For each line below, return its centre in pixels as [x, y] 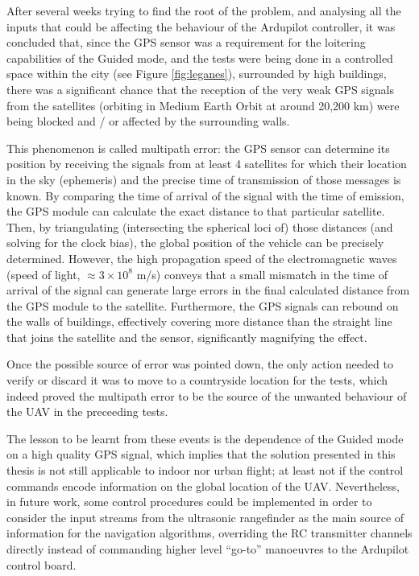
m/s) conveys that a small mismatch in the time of [262, 274]
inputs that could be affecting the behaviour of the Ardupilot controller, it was [201, 26]
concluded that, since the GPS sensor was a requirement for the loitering [186, 42]
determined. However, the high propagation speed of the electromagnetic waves [202, 258]
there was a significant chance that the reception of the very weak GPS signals [200, 89]
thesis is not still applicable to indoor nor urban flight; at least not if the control [205, 470]
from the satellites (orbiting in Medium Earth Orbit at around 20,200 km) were [203, 105]
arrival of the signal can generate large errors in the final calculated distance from [208, 290]
